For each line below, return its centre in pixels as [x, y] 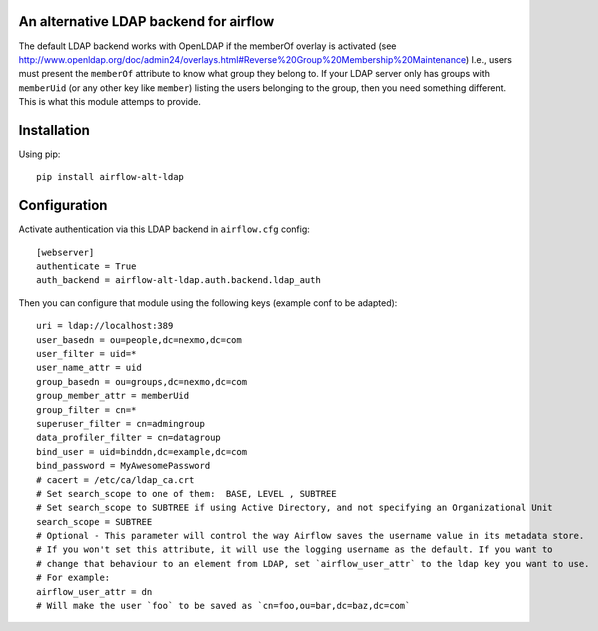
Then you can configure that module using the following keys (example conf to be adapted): [208, 302]
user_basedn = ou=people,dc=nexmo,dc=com [139, 339]
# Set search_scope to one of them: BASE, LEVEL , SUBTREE [186, 493]
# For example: [73, 578]
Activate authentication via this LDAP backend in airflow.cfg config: [164, 229]
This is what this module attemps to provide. [110, 102]
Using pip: [39, 154]
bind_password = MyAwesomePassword [123, 466]
